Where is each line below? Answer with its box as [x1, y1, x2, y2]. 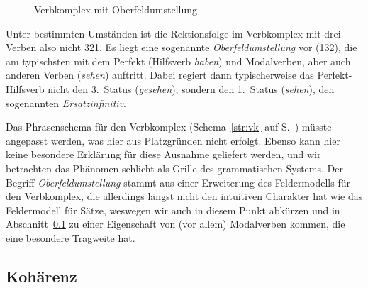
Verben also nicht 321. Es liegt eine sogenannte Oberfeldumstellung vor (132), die [6, 40, 357, 55]
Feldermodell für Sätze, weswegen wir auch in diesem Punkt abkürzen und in [6, 202, 340, 217]
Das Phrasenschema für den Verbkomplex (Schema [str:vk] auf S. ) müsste [6, 119, 332, 134]
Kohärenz [6, 265, 77, 287]
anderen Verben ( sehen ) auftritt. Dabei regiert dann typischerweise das [6, 67, 314, 82]
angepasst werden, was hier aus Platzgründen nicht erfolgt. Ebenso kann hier [6, 133, 340, 148]
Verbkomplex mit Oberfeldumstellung [34, 2, 198, 16]
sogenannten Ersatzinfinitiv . [6, 95, 126, 110]
